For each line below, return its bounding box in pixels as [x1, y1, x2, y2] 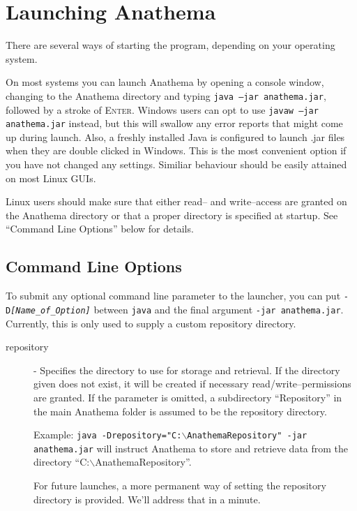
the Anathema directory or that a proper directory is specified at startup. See [6, 207, 338, 222]
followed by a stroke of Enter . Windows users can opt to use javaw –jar [6, 102, 319, 117]
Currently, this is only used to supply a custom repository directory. [6, 316, 296, 330]
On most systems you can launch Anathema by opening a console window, [6, 75, 324, 89]
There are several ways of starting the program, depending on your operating [6, 38, 335, 52]
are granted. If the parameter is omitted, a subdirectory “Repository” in [33, 390, 342, 404]
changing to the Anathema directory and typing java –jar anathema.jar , [6, 88, 326, 103]
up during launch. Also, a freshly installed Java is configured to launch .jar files [6, 129, 345, 144]
